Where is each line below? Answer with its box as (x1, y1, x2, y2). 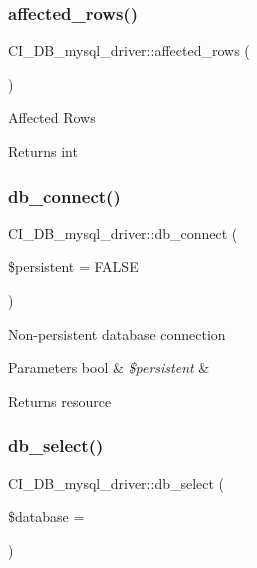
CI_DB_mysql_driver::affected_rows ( (8, 40, 250, 61)
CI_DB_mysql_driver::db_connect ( (8, 222, 238, 243)
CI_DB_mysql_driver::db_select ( (8, 472, 225, 493)
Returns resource (8, 390, 112, 411)
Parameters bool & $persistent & (8, 357, 210, 378)
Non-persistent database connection (8, 323, 226, 344)
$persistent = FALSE (8, 256, 139, 277)
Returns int (8, 141, 78, 161)
